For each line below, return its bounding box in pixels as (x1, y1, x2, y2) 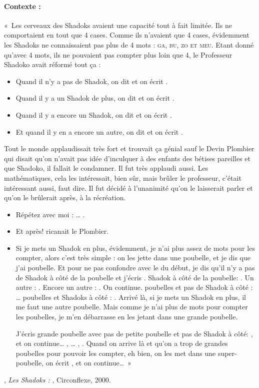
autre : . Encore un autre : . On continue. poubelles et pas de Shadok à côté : (15, 282, 253, 292)
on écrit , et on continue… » (45, 357, 131, 368)
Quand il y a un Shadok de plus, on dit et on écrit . (15, 93, 174, 103)
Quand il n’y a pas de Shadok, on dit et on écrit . (15, 76, 168, 86)
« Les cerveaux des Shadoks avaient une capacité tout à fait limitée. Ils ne (4, 20, 232, 30)
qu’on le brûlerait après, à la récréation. (4, 192, 126, 203)
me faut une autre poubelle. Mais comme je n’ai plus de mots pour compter (15, 301, 248, 312)
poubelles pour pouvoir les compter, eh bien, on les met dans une (15, 347, 216, 358)
